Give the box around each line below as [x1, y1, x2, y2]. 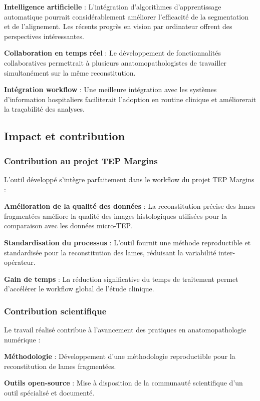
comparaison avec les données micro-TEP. [4, 220, 132, 231]
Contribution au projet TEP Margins [4, 154, 158, 167]
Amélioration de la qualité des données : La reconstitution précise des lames [4, 201, 255, 211]
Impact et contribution [4, 128, 125, 144]
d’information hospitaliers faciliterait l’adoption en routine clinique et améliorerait [4, 94, 256, 104]
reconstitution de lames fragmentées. [4, 360, 116, 371]
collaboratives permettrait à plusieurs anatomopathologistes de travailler [4, 57, 226, 68]
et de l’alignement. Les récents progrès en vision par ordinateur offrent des [4, 21, 232, 32]
